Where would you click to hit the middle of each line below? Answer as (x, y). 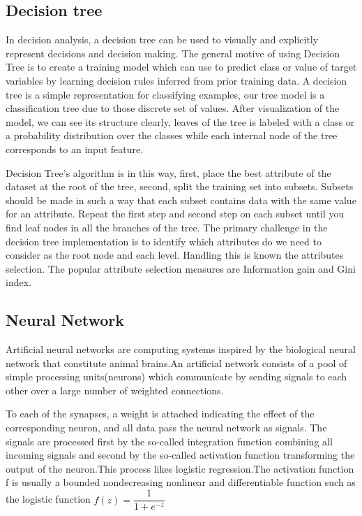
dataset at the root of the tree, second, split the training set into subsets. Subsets (180, 186)
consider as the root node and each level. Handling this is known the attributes (175, 255)
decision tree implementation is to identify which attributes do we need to (164, 241)
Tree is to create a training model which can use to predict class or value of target (181, 67)
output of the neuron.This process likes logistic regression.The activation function (180, 468)
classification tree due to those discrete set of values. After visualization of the (173, 108)
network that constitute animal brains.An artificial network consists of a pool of (176, 363)
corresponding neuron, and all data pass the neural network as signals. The (166, 428)
